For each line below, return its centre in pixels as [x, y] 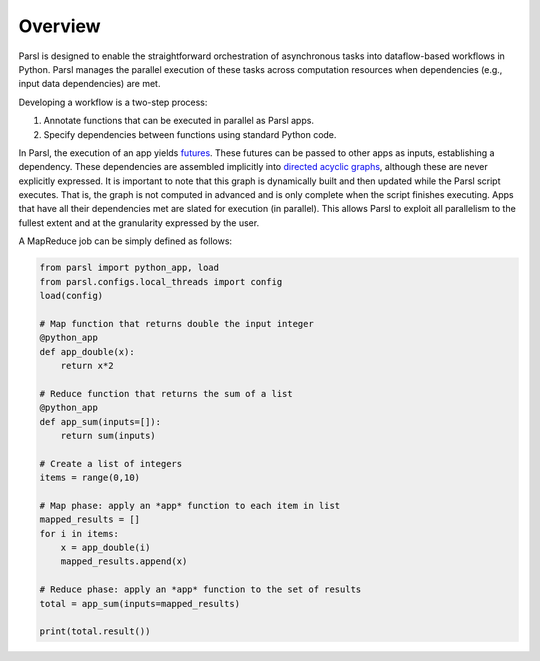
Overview [59, 26]
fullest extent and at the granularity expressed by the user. [139, 222]
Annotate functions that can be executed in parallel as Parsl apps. [179, 121]
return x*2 [87, 365]
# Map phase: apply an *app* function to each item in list [190, 505]
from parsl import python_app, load [129, 268]
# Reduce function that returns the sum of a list [166, 393]
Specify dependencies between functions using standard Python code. [190, 134]
